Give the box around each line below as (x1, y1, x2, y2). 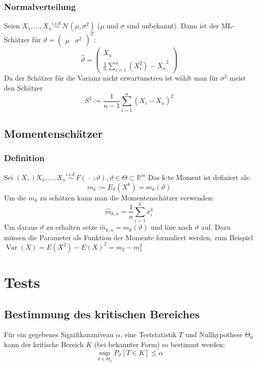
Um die (4, 192, 26, 202)
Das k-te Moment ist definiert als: (148, 172, 251, 182)
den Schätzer (4, 83, 43, 93)
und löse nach (151, 222, 192, 232)
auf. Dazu (201, 222, 231, 232)
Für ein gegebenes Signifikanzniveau (4, 329, 114, 340)
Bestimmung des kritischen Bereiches (4, 306, 200, 321)
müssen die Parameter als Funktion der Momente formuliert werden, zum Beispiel (4, 232, 253, 242)
